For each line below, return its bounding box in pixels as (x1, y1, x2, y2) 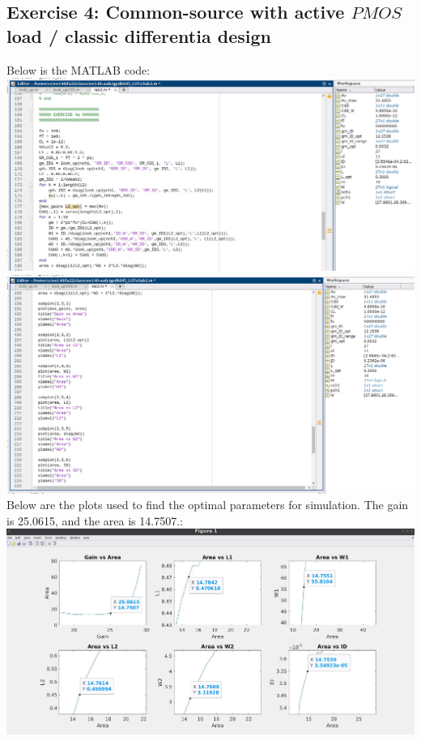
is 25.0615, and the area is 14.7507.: (6, 512, 183, 529)
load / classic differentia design (6, 23, 271, 48)
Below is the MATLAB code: (6, 61, 151, 78)
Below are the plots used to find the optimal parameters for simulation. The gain (6, 496, 409, 513)
